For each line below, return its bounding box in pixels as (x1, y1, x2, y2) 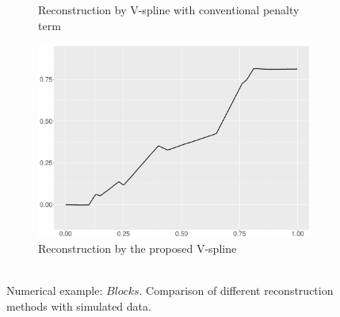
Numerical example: (6, 282, 103, 299)
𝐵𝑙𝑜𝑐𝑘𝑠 (106, 286, 139, 298)
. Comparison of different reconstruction (139, 282, 334, 299)
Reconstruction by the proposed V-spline (38, 240, 237, 257)
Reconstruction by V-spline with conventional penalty (38, 2, 300, 17)
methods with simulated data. (6, 298, 151, 315)
